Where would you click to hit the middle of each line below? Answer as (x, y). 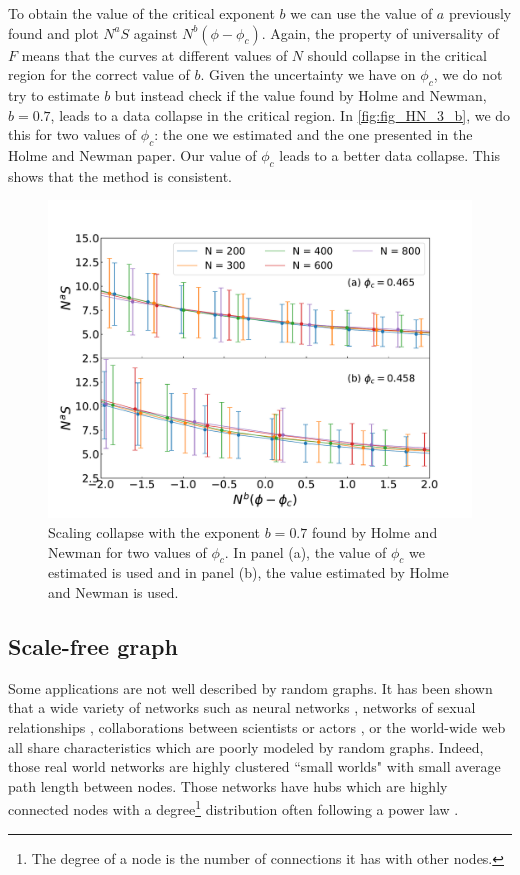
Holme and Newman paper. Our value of (132, 154)
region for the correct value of (99, 74)
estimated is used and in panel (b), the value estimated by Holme (248, 572)
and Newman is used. (113, 591)
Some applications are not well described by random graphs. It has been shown (250, 687)
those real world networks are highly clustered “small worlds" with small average (254, 766)
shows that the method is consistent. (120, 175)
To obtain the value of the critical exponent (141, 13)
